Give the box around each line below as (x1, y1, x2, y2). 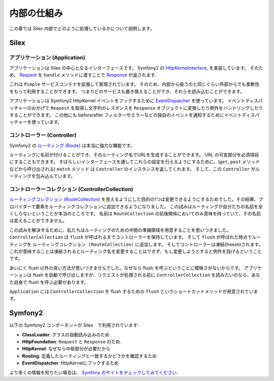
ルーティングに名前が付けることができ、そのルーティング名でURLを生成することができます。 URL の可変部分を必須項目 (9, 152, 259, 158)
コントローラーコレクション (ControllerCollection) (9, 186, 133, 193)
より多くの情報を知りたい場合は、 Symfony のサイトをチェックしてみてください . (9, 369, 179, 375)
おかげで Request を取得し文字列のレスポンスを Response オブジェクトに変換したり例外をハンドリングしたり (31, 105, 263, 111)
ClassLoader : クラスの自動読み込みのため (22, 331, 110, 338)
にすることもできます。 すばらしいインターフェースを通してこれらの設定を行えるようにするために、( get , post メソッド (9, 159, 260, 165)
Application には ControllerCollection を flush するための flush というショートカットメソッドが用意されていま (9, 288, 258, 295)
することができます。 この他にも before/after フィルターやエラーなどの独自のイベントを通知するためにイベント (9, 112, 242, 118)
